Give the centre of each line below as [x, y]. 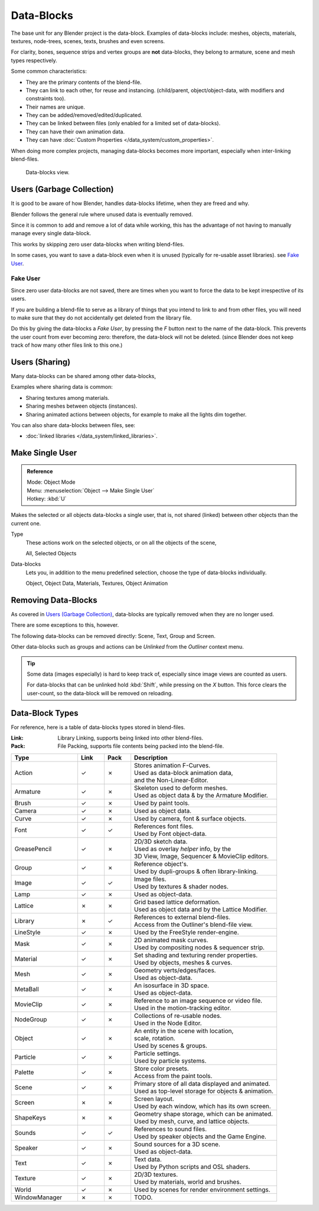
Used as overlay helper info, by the [183, 849]
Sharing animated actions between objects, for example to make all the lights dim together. [136, 414]
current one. [26, 523]
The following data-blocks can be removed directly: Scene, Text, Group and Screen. [113, 636]
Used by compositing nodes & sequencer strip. [199, 947]
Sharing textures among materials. [67, 398]
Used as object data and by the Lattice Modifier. [201, 909]
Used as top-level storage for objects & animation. [204, 1091]
